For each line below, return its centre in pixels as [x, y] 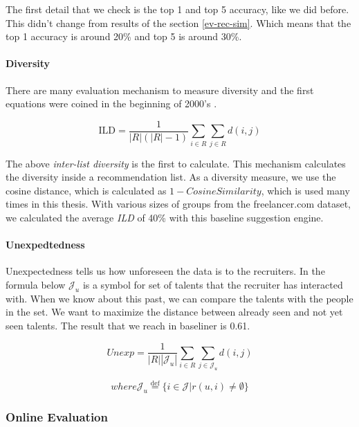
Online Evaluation [57, 417]
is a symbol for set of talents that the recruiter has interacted [213, 284]
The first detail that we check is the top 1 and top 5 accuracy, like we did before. [177, 9]
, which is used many [305, 190]
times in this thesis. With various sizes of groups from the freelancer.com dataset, [178, 204]
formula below [36, 284]
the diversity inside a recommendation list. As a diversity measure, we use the [171, 177]
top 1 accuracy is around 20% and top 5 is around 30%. [124, 36]
